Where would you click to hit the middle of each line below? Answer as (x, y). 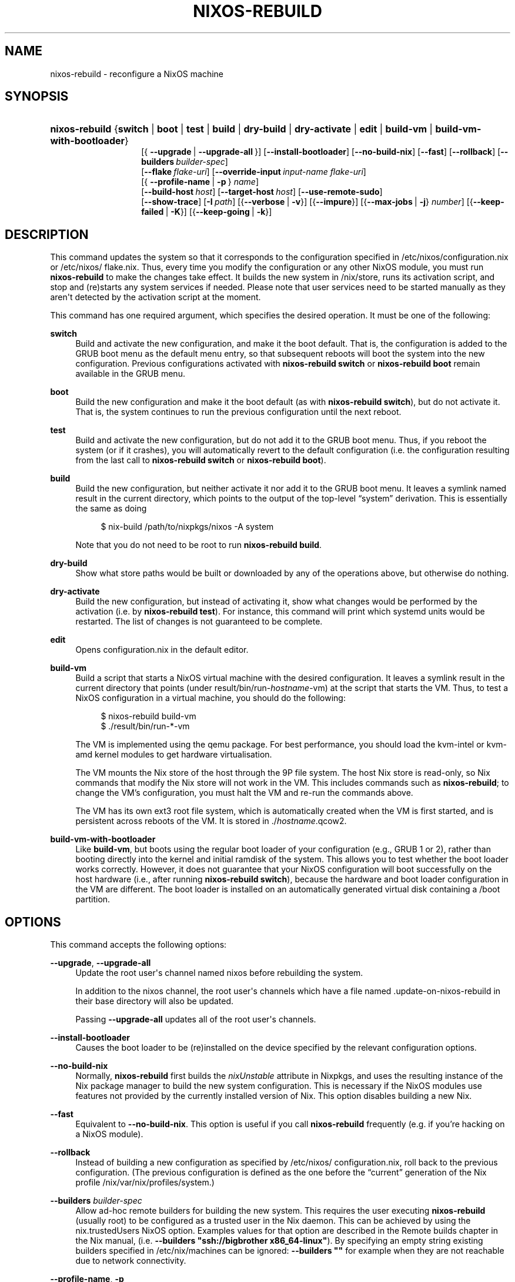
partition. (93, 899)
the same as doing (111, 509)
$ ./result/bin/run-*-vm (145, 726)
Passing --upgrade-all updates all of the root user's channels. (196, 1019)
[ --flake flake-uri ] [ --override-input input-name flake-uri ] (254, 172)
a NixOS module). (109, 1134)
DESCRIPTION (47, 234)
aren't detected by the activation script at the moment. (155, 297)
